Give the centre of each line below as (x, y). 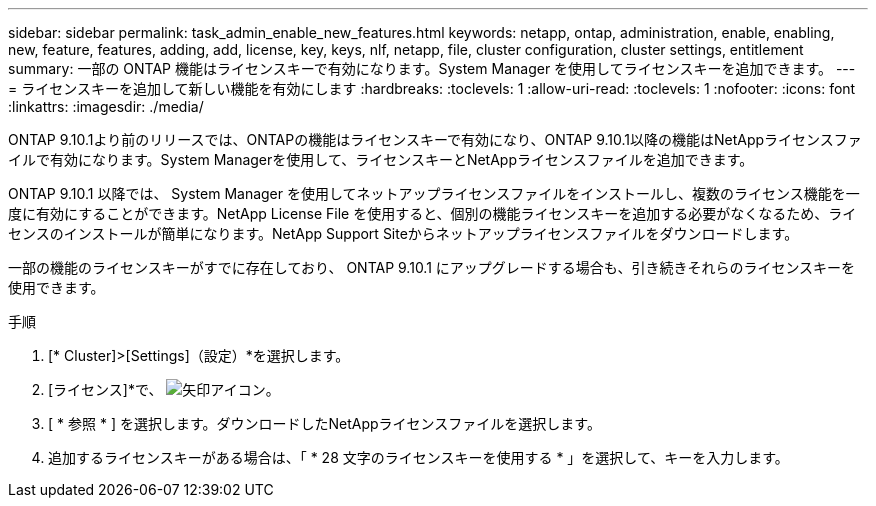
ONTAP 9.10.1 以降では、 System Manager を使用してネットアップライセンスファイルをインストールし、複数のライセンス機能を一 (434, 193)
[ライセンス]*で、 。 (164, 389)
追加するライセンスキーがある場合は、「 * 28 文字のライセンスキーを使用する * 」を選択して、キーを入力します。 (418, 457)
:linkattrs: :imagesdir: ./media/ (106, 106)
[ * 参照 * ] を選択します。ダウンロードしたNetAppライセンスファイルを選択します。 (324, 423)
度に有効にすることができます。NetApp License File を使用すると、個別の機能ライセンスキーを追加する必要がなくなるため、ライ (432, 213)
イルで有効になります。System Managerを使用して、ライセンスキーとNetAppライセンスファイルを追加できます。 (381, 159)
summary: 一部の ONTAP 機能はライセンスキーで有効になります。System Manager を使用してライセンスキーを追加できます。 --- (432, 68)
